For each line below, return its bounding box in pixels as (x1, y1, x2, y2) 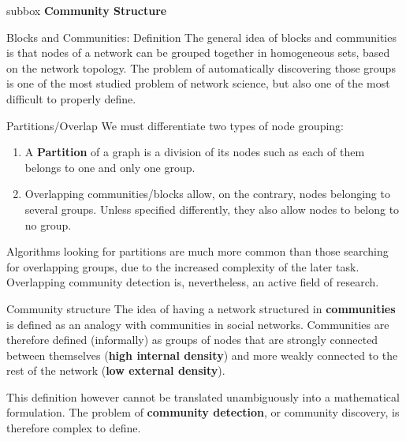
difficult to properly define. (6, 90, 136, 107)
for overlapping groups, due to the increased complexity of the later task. (6, 258, 359, 275)
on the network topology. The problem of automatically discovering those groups (6, 59, 396, 76)
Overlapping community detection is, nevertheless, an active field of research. (6, 274, 379, 290)
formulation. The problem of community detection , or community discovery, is (6, 404, 400, 420)
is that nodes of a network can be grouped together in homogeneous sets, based (6, 44, 390, 61)
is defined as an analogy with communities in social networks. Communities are (6, 316, 389, 332)
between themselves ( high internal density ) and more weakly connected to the (6, 346, 398, 363)
